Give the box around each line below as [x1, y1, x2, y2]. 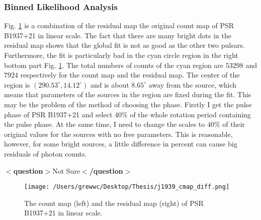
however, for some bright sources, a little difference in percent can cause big [4, 138, 237, 149]
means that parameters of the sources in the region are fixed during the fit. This [4, 89, 251, 100]
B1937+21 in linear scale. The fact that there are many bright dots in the [4, 30, 231, 40]
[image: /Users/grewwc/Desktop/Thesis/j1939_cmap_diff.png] [24, 183, 230, 191]
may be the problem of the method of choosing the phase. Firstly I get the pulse [4, 99, 252, 109]
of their [222, 119, 245, 129]
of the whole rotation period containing [130, 109, 251, 119]
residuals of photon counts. [4, 148, 87, 159]
